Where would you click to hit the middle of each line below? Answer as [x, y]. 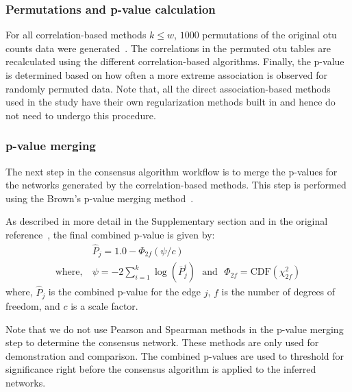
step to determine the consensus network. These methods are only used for [162, 342]
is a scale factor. [104, 305]
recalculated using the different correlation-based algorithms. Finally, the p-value [175, 61]
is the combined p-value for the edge [125, 292]
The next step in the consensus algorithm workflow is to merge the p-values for [172, 171]
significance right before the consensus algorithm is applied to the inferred [161, 369]
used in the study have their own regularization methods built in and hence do [171, 102]
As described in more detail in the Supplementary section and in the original [167, 221]
